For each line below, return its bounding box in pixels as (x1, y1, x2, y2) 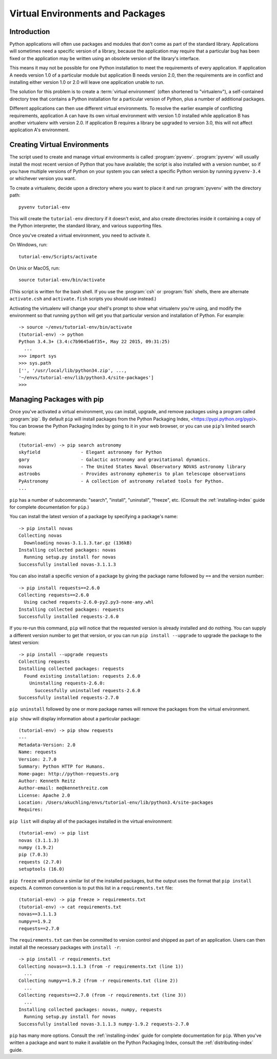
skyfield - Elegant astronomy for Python (18, 449, 162, 455)
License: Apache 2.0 (18, 792, 70, 798)
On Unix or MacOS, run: (9, 265, 60, 271)
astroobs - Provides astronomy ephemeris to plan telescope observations (18, 471, 246, 477)
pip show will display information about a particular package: (9, 715, 141, 721)
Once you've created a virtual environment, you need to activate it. (9, 232, 151, 238)
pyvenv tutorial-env (18, 204, 70, 210)
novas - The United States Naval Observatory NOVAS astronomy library (18, 464, 246, 470)
